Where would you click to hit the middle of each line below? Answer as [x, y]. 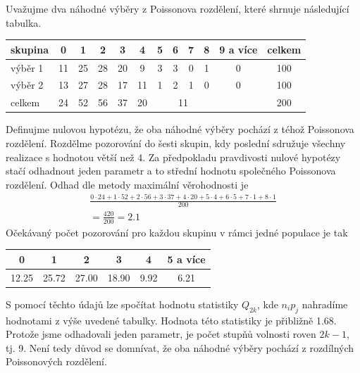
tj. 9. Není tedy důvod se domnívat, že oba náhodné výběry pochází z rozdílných [180, 347]
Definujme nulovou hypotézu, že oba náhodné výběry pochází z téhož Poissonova [180, 129]
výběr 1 [27, 67]
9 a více [238, 49]
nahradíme [325, 304]
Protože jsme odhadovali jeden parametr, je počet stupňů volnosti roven [161, 334]
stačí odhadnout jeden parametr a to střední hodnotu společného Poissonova [171, 171]
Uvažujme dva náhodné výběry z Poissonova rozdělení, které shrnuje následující [178, 8]
